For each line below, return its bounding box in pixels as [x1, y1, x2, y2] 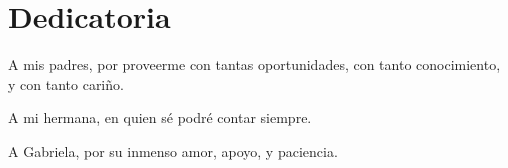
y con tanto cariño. [8, 73, 124, 94]
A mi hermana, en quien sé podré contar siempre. [8, 107, 312, 128]
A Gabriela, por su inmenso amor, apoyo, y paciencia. [8, 140, 338, 161]
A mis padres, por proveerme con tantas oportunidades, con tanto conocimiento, [8, 54, 501, 75]
